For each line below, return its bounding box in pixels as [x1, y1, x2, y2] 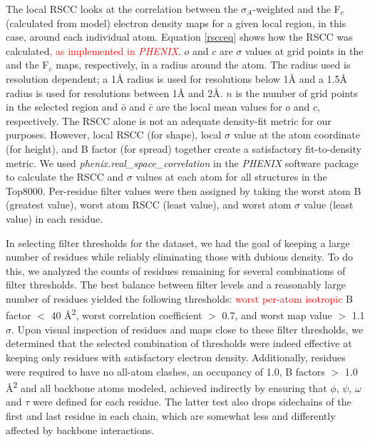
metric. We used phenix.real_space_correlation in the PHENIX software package [6, 155, 359, 170]
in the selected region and [6, 99, 118, 114]
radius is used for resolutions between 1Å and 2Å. [6, 85, 223, 100]
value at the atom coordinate [233, 127, 361, 142]
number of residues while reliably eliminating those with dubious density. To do [6, 249, 354, 264]
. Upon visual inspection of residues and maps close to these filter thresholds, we [11, 321, 364, 336]
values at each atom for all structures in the [135, 169, 327, 184]
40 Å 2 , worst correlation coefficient [51, 306, 202, 323]
